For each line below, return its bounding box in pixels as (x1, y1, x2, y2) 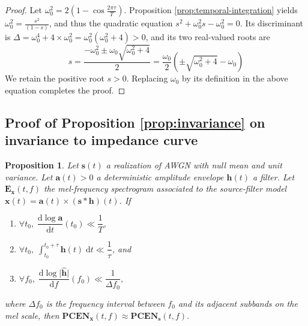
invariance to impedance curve (5, 131, 198, 149)
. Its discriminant (240, 17, 304, 29)
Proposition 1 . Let (5, 159, 79, 171)
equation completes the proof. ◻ (5, 83, 125, 96)
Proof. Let (5, 4, 42, 16)
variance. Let (5, 170, 53, 183)
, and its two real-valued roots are (145, 31, 270, 43)
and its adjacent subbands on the (178, 297, 298, 309)
